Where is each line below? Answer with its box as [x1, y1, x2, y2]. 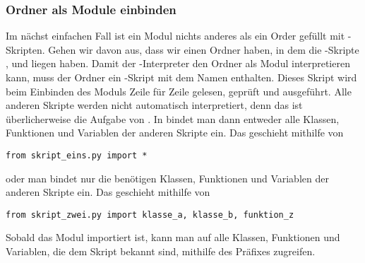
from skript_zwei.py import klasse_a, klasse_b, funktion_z [6, 209, 294, 220]
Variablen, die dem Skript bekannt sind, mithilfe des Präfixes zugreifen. [6, 244, 316, 259]
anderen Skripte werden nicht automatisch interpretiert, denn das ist [6, 98, 303, 112]
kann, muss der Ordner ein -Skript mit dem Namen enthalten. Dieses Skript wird [6, 70, 357, 84]
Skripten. [6, 42, 45, 57]
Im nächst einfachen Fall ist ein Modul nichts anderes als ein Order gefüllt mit [6, 28, 345, 43]
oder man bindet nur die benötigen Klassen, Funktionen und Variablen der [6, 170, 329, 185]
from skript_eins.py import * [6, 150, 148, 160]
